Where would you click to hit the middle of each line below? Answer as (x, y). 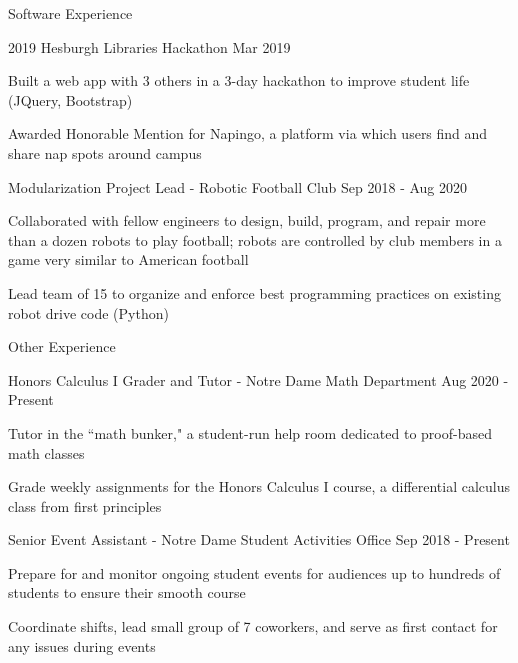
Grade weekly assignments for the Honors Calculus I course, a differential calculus (259, 486)
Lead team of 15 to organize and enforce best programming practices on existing (254, 292)
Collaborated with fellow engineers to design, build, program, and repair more (247, 220)
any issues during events (82, 645)
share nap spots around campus (105, 152)
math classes (46, 452)
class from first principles (85, 505)
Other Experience (62, 346)
